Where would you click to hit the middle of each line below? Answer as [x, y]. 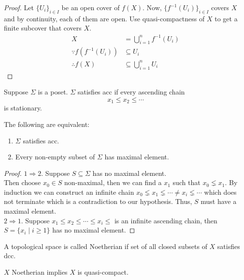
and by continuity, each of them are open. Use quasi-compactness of [104, 18]
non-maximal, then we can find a [113, 182]
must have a [219, 201]
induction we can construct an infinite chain [69, 192]
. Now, [152, 7]
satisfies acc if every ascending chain [131, 92]
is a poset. [53, 92]
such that [187, 182]
